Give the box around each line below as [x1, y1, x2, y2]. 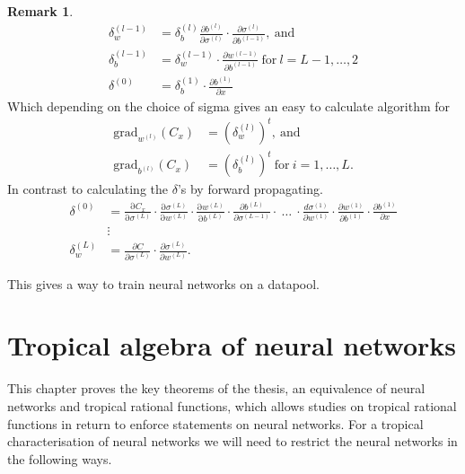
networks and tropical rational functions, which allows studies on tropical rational [7, 397, 457, 415]
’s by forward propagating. [177, 180, 323, 198]
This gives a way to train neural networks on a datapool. [7, 274, 320, 293]
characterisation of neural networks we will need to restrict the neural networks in [7, 432, 458, 451]
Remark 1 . [7, 2, 74, 20]
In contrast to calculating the [7, 180, 169, 198]
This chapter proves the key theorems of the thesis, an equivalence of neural [7, 379, 426, 398]
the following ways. [7, 449, 112, 468]
